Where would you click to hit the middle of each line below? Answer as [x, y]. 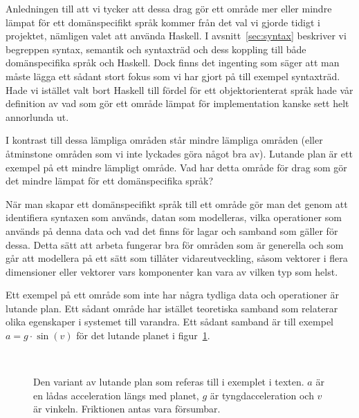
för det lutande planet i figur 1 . [143, 335]
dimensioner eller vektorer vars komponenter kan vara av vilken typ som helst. [172, 271]
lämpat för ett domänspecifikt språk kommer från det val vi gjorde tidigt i [163, 22]
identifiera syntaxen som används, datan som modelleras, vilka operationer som [174, 217]
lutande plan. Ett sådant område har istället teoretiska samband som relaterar [172, 308]
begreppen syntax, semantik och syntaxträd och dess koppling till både [156, 49]
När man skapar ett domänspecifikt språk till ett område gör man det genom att [177, 203]
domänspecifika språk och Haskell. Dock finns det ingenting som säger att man [173, 63]
